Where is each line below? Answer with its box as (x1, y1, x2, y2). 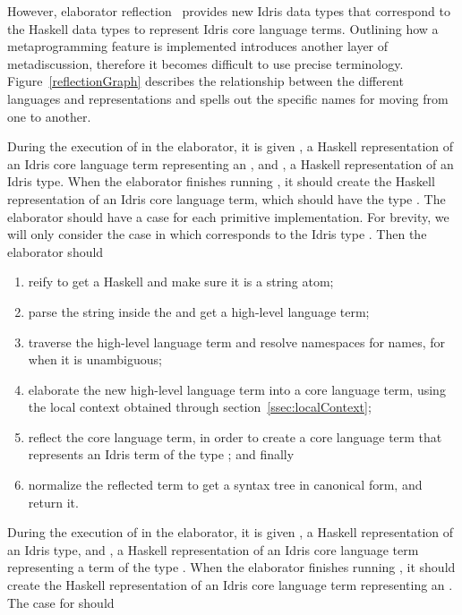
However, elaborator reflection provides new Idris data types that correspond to (7, 2, 450, 20)
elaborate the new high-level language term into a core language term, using (28, 380, 446, 398)
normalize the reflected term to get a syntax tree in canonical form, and (28, 475, 423, 494)
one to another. (7, 107, 91, 125)
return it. (28, 492, 79, 511)
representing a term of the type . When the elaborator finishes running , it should (7, 558, 456, 577)
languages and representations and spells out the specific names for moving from (7, 89, 449, 107)
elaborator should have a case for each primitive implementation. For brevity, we (7, 207, 449, 226)
